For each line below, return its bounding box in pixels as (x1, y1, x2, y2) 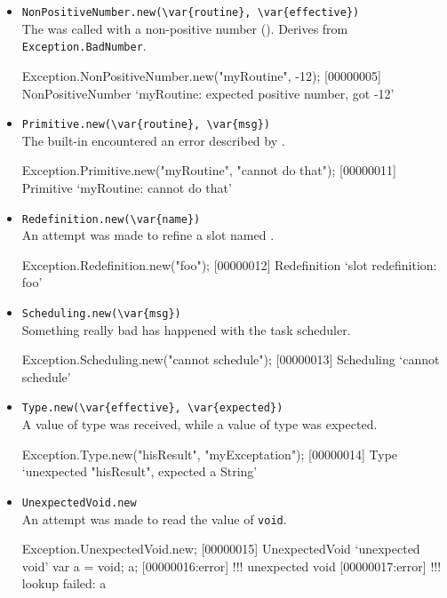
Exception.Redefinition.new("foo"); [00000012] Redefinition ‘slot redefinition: (21, 255, 437, 274)
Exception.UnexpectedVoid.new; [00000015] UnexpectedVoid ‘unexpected (21, 539, 420, 558)
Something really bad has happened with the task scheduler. (21, 320, 351, 339)
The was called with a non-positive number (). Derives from (21, 19, 348, 37)
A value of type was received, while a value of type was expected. (21, 415, 378, 434)
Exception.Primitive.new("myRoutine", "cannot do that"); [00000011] (21, 161, 396, 179)
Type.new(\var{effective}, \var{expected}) (21, 402, 283, 415)
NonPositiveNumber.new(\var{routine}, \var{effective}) (21, 6, 360, 19)
